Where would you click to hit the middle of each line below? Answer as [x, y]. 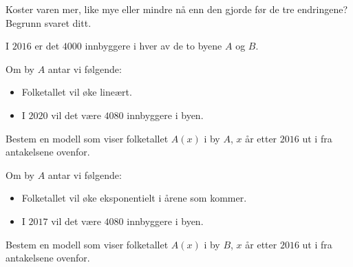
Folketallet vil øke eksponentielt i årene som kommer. [134, 198]
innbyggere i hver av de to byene [153, 46]
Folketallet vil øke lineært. [77, 92]
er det [47, 46]
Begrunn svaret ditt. [49, 22]
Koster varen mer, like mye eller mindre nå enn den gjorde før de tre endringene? [177, 9]
